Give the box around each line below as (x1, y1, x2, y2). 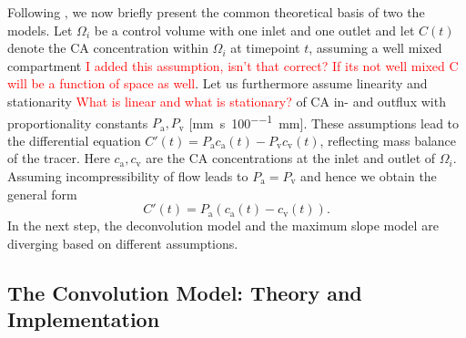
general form (7, 184, 77, 203)
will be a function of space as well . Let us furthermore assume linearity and (7, 74, 428, 93)
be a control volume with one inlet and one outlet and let (94, 20, 415, 39)
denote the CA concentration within (7, 38, 208, 57)
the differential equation (7, 130, 141, 149)
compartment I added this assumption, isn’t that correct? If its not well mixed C (7, 56, 459, 75)
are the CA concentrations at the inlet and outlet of (146, 149, 436, 168)
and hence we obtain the (300, 167, 437, 185)
